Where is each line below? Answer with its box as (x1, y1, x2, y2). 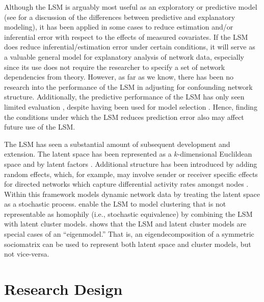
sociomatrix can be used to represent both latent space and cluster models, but (4, 238, 251, 249)
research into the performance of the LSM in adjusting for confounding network (4, 81, 253, 92)
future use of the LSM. (4, 121, 75, 132)
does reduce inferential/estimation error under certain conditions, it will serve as (4, 41, 255, 52)
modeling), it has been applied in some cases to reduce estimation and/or (4, 21, 233, 32)
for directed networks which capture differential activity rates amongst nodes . (4, 179, 249, 189)
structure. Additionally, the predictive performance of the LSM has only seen (4, 91, 245, 102)
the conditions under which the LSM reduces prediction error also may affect (4, 111, 244, 122)
